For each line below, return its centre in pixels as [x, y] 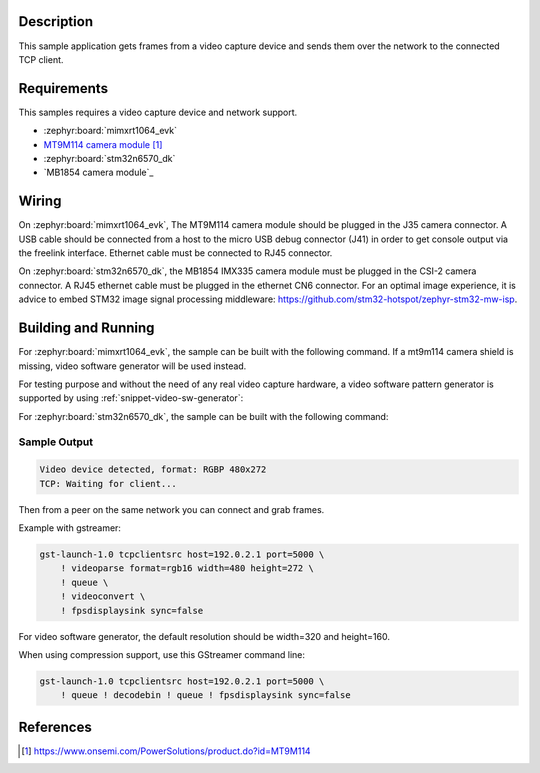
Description [56, 21]
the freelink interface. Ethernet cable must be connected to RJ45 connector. [175, 253]
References [55, 726]
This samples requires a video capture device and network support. [158, 112]
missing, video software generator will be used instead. [132, 366]
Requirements [63, 88]
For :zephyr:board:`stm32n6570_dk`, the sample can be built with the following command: [203, 416]
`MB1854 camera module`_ [98, 172]
